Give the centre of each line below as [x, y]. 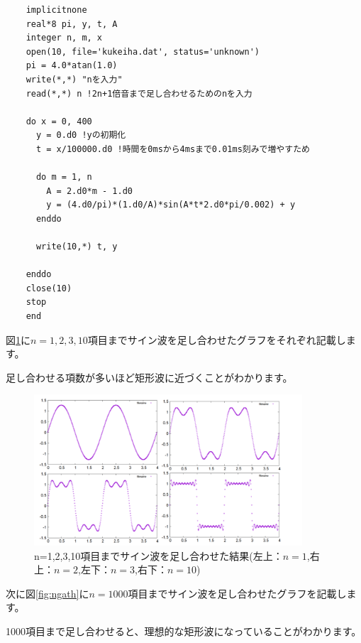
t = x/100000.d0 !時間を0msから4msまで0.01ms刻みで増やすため [173, 149]
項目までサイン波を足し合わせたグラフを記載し [237, 593]
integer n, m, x [64, 38]
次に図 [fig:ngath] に [48, 593]
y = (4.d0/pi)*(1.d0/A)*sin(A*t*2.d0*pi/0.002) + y [171, 205]
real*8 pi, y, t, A [72, 24]
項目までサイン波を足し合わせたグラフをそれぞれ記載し [217, 339]
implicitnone [56, 10]
